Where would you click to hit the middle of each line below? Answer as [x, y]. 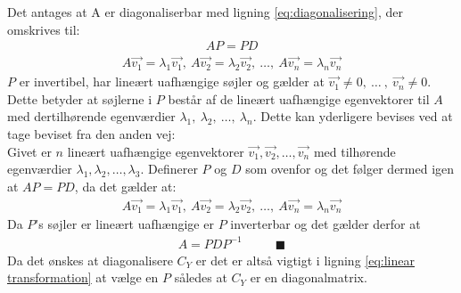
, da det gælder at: [125, 186]
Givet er [29, 151]
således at [201, 277]
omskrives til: [44, 29]
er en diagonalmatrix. [309, 277]
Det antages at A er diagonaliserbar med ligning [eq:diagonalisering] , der [205, 12]
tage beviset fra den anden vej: [91, 134]
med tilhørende [354, 151]
